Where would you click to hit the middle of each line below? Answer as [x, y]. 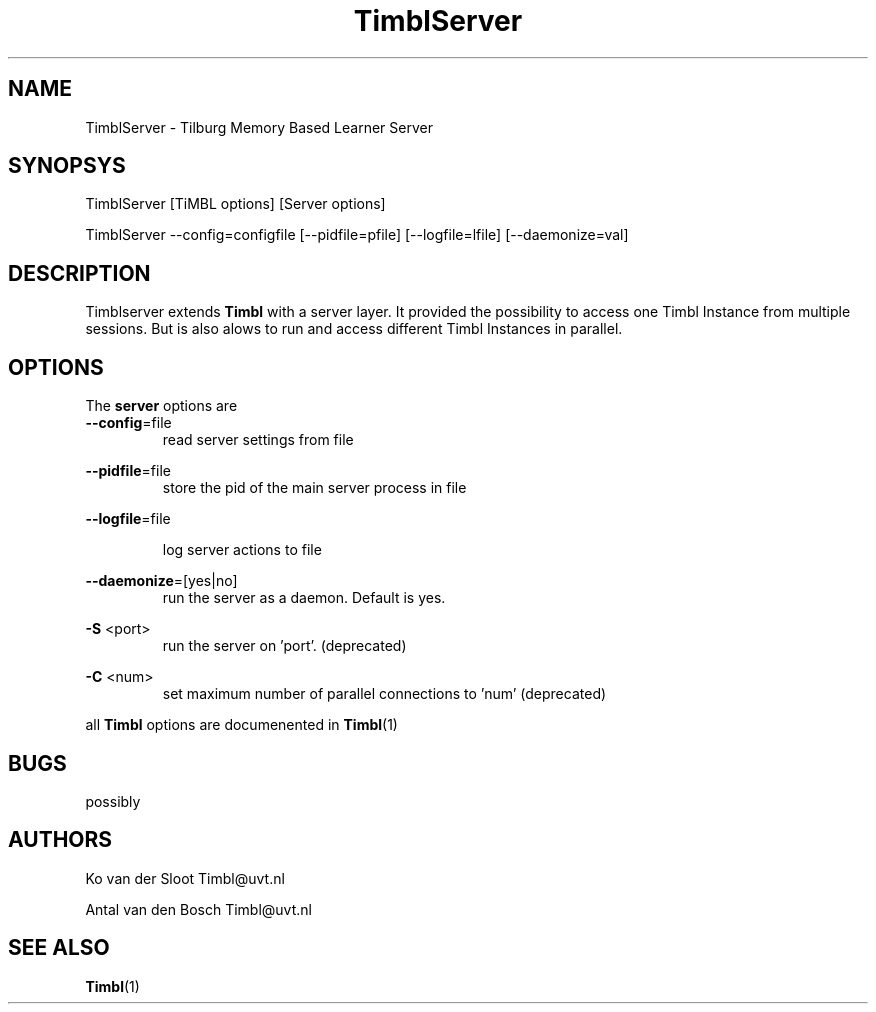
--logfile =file [128, 519]
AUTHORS [60, 840]
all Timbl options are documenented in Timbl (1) [241, 725]
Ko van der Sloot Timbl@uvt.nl [185, 878]
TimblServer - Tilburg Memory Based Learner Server [259, 127]
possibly [113, 801]
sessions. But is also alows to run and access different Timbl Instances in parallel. [354, 329]
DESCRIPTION [79, 273]
